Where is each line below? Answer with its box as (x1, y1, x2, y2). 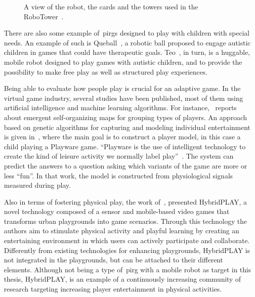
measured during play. (4, 180, 71, 190)
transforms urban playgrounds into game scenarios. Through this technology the (4, 215, 247, 226)
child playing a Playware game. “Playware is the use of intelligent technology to (4, 141, 246, 151)
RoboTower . (24, 11, 64, 21)
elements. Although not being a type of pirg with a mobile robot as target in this (4, 264, 251, 274)
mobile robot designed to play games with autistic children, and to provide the (4, 56, 242, 67)
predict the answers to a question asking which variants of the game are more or (4, 160, 247, 170)
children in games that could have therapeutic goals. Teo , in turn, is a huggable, (4, 47, 250, 57)
